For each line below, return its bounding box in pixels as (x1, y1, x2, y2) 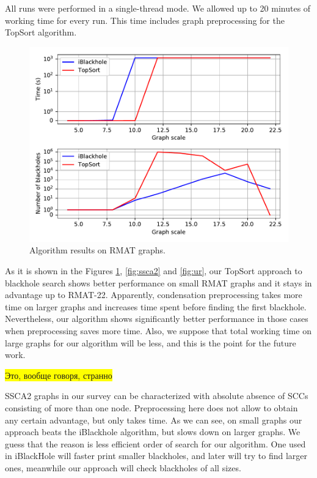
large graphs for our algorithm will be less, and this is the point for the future (5, 336, 296, 349)
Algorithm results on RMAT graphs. (29, 244, 166, 256)
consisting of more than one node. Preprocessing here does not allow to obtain (5, 401, 298, 414)
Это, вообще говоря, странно (5, 368, 112, 381)
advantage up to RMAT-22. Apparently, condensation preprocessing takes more (5, 288, 302, 301)
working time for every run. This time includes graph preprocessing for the (5, 13, 285, 26)
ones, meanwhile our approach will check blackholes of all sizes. (5, 461, 241, 474)
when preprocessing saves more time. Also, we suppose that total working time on (5, 324, 312, 337)
